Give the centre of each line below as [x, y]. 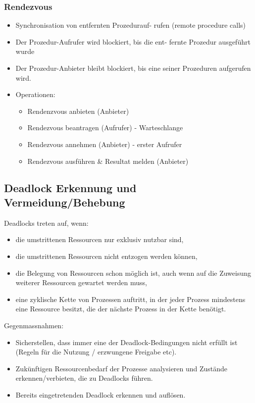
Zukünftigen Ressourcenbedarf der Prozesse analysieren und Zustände [122, 368]
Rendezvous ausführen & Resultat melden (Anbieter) [108, 161]
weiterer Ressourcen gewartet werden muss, [81, 282]
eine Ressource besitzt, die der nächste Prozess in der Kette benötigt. [121, 309]
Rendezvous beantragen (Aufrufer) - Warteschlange [105, 127]
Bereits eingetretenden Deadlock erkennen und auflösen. [101, 394]
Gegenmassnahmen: [34, 325]
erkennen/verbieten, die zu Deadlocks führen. [84, 378]
